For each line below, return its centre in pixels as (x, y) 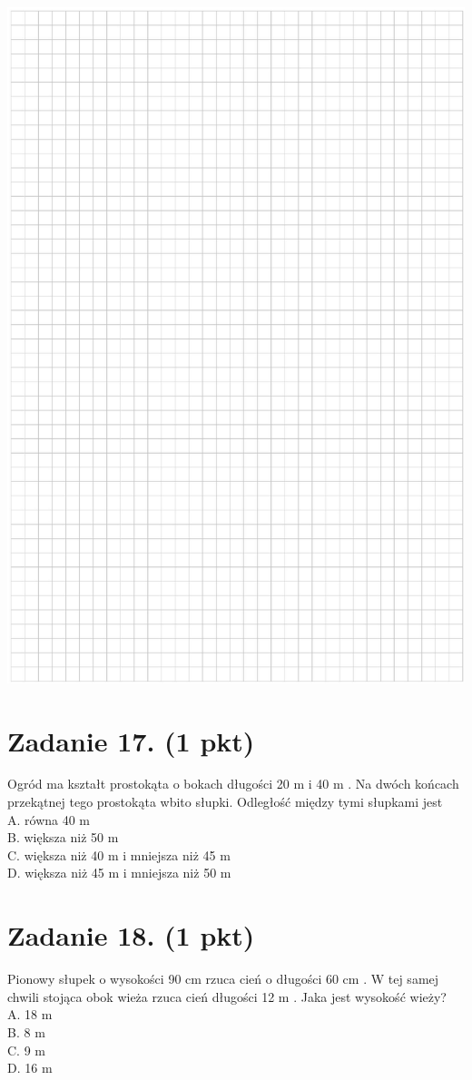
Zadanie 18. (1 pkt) (131, 935)
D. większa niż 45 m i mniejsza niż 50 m (119, 873)
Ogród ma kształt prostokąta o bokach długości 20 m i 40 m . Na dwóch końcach (233, 784)
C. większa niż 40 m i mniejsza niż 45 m (119, 854)
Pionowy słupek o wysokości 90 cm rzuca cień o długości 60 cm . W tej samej (223, 979)
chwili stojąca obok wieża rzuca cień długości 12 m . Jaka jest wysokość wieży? (227, 996)
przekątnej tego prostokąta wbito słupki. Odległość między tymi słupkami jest (225, 802)
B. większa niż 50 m (63, 837)
